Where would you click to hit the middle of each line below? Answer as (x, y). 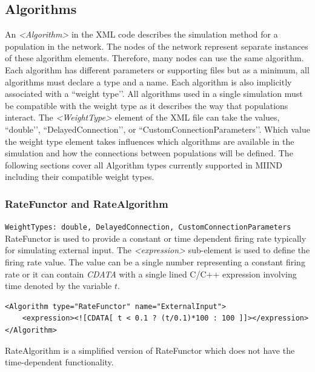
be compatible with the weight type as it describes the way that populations (147, 105)
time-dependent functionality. (59, 362)
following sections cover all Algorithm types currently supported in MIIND (144, 164)
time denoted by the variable (58, 286)
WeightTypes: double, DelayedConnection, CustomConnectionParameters (148, 228)
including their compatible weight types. (80, 177)
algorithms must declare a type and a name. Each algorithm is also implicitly (148, 81)
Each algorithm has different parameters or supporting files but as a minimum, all (157, 69)
